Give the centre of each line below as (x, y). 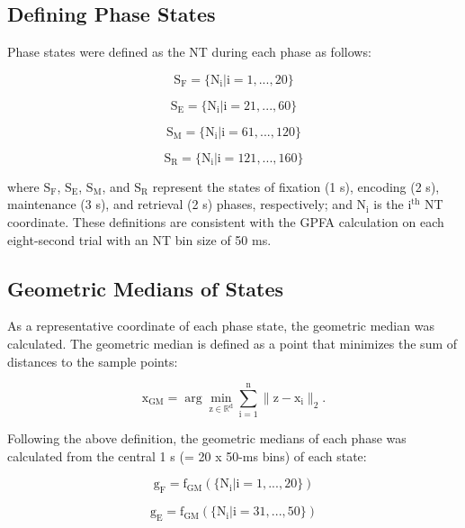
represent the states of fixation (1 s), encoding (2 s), (296, 186)
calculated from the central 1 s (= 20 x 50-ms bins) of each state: (187, 455)
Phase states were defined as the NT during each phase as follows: (189, 52)
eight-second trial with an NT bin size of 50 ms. (139, 239)
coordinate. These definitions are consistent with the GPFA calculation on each (226, 221)
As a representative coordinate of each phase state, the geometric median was (221, 326)
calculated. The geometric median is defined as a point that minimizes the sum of (232, 343)
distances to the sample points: (93, 361)
